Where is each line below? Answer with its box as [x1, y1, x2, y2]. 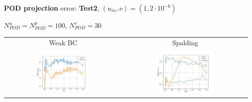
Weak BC [48, 38, 78, 48]
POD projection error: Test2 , [4, 3, 99, 13]
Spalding [172, 38, 198, 48]
